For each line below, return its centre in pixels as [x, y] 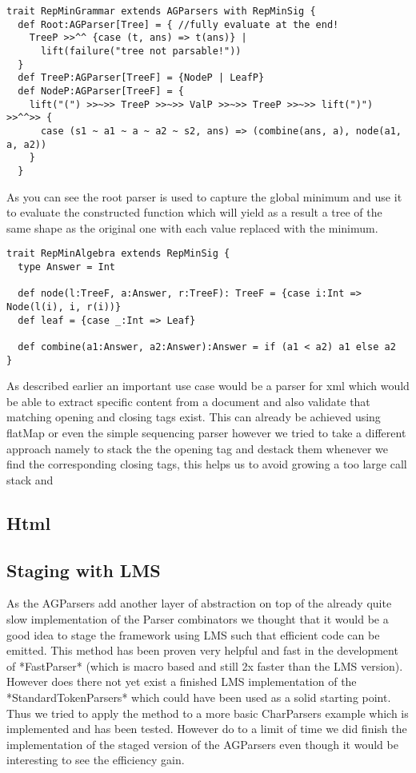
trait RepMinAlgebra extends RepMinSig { [118, 254]
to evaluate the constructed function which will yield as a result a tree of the [194, 212]
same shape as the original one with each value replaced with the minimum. [192, 227]
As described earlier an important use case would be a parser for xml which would [208, 386]
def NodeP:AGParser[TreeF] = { [101, 91]
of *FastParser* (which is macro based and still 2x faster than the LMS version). [205, 665]
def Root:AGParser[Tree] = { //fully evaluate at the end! [178, 24]
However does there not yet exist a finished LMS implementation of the [182, 681]
